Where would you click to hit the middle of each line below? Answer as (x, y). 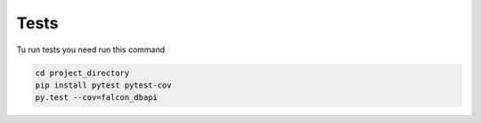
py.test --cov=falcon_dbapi (96, 98)
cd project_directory (82, 73)
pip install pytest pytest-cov (104, 85)
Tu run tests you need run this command (91, 50)
